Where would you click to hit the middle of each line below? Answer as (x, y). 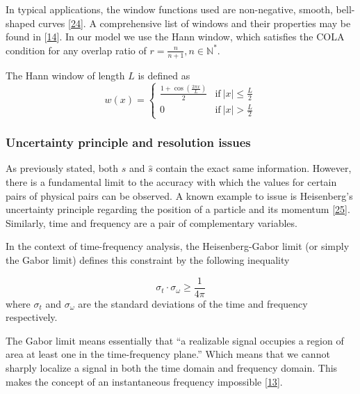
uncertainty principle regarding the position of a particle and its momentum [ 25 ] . (178, 209)
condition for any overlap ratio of (76, 50)
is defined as (164, 75)
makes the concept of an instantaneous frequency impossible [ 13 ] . (144, 381)
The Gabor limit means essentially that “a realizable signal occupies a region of (175, 340)
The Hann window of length (65, 75)
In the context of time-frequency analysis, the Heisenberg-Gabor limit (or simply (178, 246)
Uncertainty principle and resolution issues (128, 142)
